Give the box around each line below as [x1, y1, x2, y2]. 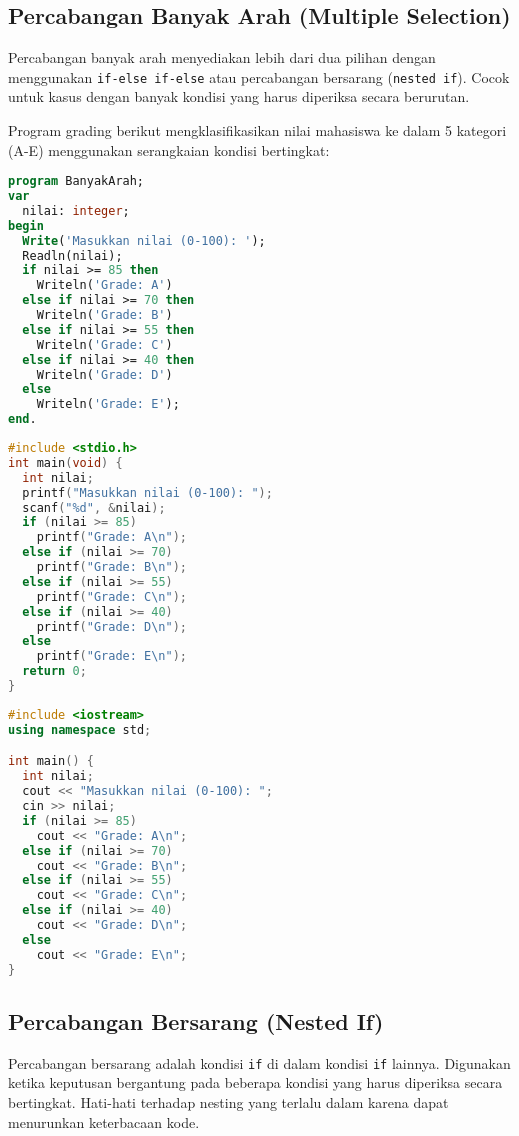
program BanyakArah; [8, 174, 145, 189]
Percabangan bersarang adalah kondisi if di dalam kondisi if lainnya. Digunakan [8, 1052, 511, 1073]
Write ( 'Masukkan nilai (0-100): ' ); [22, 233, 266, 248]
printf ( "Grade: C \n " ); [36, 589, 188, 604]
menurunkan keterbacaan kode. [8, 1111, 200, 1132]
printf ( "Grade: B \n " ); [36, 560, 188, 575]
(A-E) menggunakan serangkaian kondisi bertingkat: [8, 139, 330, 160]
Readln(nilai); [22, 248, 123, 263]
